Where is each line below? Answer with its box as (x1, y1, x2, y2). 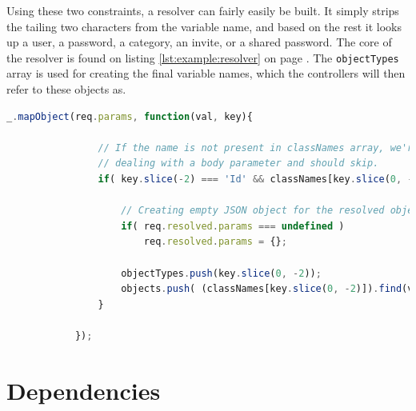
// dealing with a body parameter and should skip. (98, 158, 379, 170)
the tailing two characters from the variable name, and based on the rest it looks (6, 18, 402, 34)
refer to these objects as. (6, 81, 126, 98)
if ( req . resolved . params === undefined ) (121, 220, 345, 232)
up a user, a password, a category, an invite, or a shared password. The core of (6, 34, 392, 50)
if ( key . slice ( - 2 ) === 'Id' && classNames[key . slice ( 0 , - (98, 174, 414, 185)
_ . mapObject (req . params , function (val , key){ (6, 110, 253, 122)
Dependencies (6, 373, 161, 406)
